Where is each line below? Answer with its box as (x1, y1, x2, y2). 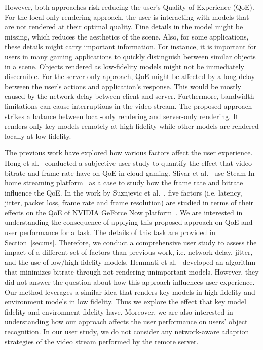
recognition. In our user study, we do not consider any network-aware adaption (5, 326, 249, 336)
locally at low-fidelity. (5, 130, 71, 141)
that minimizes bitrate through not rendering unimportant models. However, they (5, 266, 259, 277)
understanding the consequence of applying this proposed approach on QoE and (5, 217, 253, 227)
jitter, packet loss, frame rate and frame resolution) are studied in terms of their (5, 197, 254, 208)
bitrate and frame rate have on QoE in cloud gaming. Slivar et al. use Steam (5, 167, 246, 178)
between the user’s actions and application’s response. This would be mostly (5, 81, 241, 91)
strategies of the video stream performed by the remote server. (5, 336, 199, 346)
